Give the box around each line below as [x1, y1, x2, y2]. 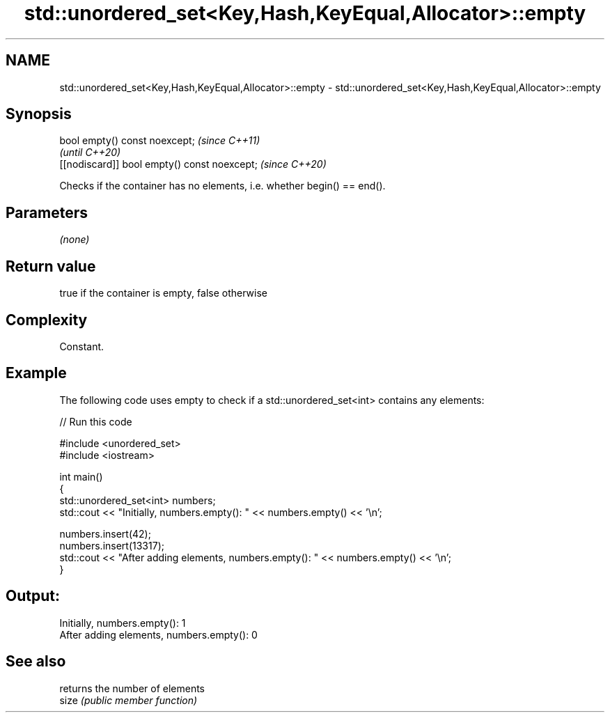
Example [6, 364, 67, 382]
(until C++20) [59, 146, 121, 159]
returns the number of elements [59, 682, 205, 694]
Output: [6, 587, 60, 605]
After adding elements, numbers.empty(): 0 [59, 628, 258, 641]
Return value [6, 257, 96, 275]
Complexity [6, 311, 88, 329]
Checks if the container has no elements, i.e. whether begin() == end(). [59, 180, 386, 192]
